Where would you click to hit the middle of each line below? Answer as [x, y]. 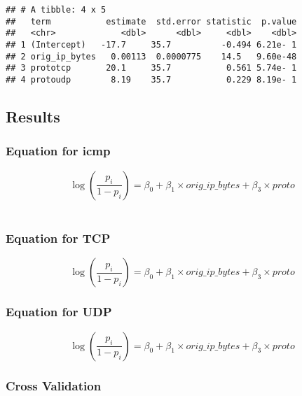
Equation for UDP [59, 312]
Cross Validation [54, 385]
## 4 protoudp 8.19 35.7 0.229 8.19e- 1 [151, 79]
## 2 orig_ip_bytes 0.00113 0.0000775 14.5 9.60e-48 [151, 56]
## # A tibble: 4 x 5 [56, 10]
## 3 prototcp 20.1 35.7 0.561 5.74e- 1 [151, 68]
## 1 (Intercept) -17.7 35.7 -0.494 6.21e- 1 [151, 44]
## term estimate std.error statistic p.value [151, 21]
